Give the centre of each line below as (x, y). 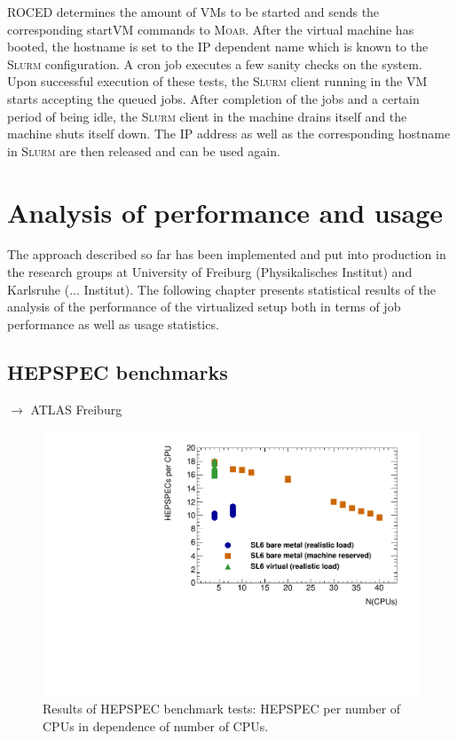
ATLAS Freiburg (76, 409)
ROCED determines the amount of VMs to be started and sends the (193, 12)
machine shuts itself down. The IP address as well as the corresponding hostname (229, 134)
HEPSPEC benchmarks (118, 371)
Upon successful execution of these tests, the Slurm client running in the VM (217, 81)
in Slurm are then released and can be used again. (144, 150)
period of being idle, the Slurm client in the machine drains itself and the (207, 116)
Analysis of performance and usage (225, 212)
